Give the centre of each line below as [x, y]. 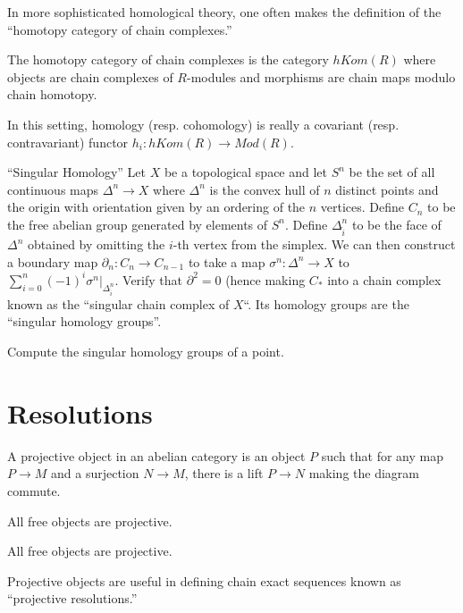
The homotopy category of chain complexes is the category [168, 59]
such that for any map [383, 455]
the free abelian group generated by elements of [138, 224]
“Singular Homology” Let [77, 172]
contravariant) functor [68, 142]
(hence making [265, 279]
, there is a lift [224, 473]
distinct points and [387, 189]
